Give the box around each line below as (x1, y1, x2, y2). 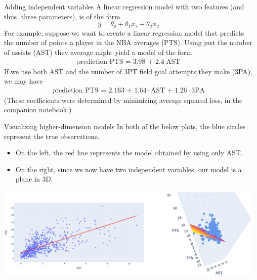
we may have (4, 76, 43, 86)
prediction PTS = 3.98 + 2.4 (77, 58, 165, 65)
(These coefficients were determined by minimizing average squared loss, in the (4, 94, 243, 105)
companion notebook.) (4, 104, 72, 115)
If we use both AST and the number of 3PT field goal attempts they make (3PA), (4, 66, 253, 76)
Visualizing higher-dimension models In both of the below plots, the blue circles (4, 121, 246, 132)
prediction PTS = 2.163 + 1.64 (52, 87, 147, 94)
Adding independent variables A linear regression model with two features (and (4, 1, 244, 11)
